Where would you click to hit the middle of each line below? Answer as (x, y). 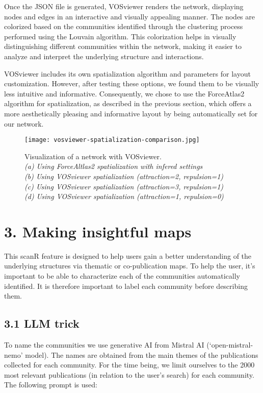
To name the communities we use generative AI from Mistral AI (104, 345)
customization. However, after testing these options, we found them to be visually (132, 83)
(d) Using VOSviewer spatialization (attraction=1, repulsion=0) (124, 196)
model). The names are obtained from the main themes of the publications (142, 354)
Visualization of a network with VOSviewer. (93, 156)
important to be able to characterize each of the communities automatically (122, 276)
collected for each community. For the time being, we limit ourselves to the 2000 (129, 365)
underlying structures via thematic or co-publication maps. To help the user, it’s (130, 266)
